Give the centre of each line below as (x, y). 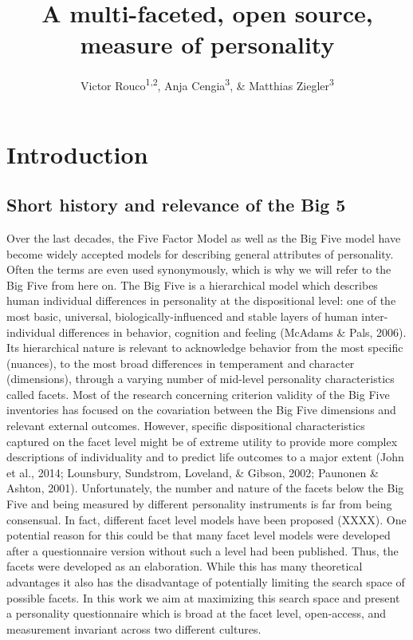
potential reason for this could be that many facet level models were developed (199, 535)
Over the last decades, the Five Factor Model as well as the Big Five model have (204, 237)
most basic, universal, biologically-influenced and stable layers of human (182, 316)
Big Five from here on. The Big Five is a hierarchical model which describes (192, 284)
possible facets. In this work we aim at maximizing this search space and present (203, 597)
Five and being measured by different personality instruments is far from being (199, 504)
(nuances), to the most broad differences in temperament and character (181, 363)
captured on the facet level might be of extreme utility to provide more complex (202, 441)
